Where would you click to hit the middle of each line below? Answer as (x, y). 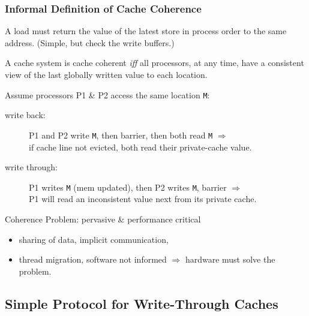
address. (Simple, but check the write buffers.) (90, 42)
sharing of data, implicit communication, (94, 239)
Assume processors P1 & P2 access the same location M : (107, 94)
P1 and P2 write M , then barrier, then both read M (121, 135)
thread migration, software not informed (93, 259)
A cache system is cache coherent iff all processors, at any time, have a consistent (154, 63)
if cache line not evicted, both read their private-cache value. (140, 147)
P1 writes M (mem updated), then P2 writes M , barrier (128, 187)
